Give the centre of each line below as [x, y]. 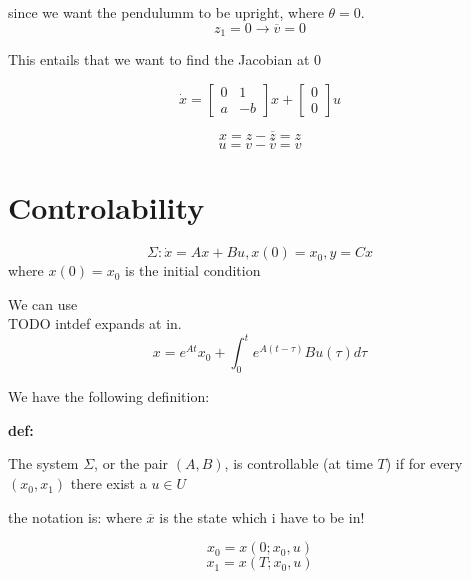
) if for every [424, 463]
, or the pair [131, 463]
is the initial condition [192, 270]
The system [43, 463]
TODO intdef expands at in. [95, 323]
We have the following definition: [109, 396]
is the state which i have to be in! [262, 516]
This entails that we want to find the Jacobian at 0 [164, 59]
